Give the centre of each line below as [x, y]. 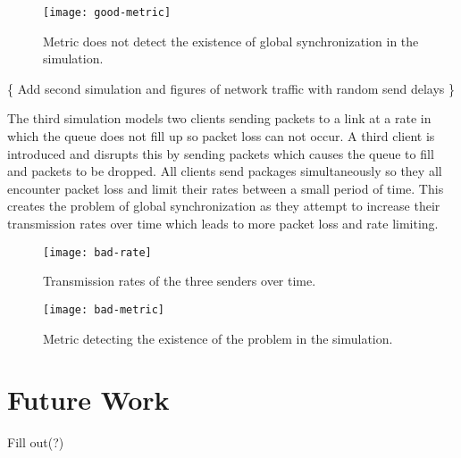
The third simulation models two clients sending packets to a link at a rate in [219, 118]
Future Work [88, 400]
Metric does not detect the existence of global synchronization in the [231, 41]
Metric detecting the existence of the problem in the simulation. [218, 338]
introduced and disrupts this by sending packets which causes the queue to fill [221, 153]
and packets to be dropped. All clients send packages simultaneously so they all [225, 171]
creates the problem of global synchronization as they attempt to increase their [224, 206]
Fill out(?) [36, 442]
